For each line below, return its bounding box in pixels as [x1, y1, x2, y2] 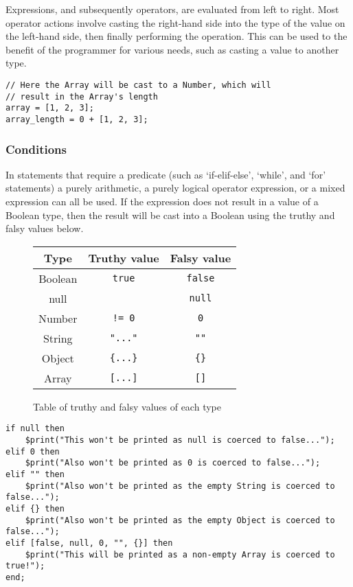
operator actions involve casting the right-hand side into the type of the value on [5, 15, 345, 30]
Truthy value [88, 249, 159, 266]
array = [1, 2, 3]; [5, 103, 94, 113]
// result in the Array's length [5, 91, 158, 102]
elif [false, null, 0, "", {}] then [5, 538, 173, 548]
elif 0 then [5, 446, 60, 457]
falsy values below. [5, 221, 84, 235]
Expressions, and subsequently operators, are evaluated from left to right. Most [5, 2, 339, 16]
